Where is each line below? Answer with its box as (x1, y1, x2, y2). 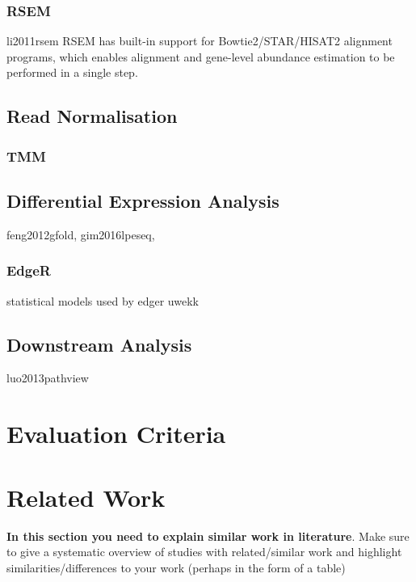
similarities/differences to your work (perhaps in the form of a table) (6, 559, 346, 576)
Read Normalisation (6, 103, 178, 129)
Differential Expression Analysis (6, 188, 279, 213)
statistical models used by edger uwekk (6, 292, 199, 309)
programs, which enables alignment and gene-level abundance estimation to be (6, 48, 395, 65)
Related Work (6, 480, 166, 513)
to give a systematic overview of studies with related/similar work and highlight (6, 543, 402, 560)
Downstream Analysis (6, 331, 192, 356)
